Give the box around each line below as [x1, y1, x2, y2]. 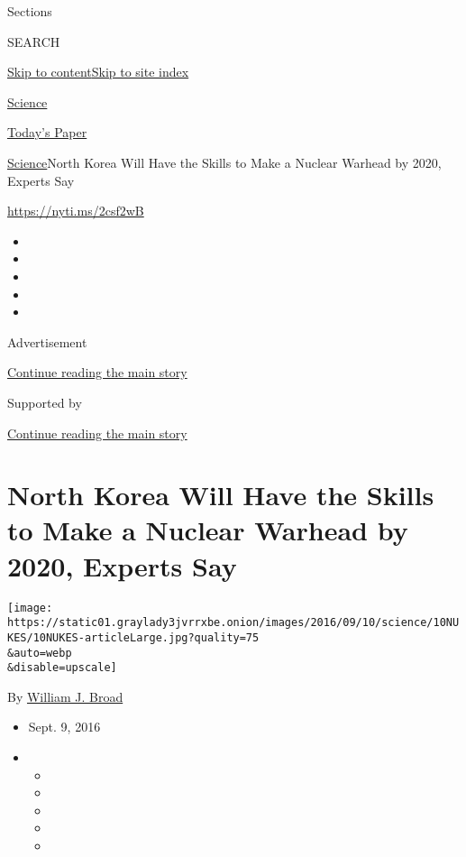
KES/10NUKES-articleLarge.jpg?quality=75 [7, 631, 260, 644]
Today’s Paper [7, 123, 87, 142]
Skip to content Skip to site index [7, 62, 189, 81]
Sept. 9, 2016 [28, 717, 101, 736]
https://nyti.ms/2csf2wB [7, 201, 144, 220]
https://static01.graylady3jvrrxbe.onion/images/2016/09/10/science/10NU [7, 616, 460, 630]
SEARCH [7, 32, 60, 51]
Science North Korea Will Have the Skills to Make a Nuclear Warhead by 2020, [7, 152, 442, 171]
